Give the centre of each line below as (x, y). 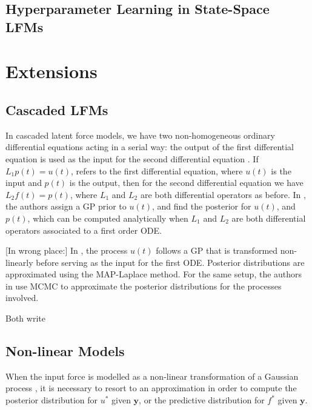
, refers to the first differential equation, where (157, 170)
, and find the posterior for (201, 206)
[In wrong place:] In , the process (67, 250)
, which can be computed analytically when (108, 218)
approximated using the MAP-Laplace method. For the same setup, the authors (154, 274)
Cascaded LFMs (57, 109)
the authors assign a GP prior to (66, 206)
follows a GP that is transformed (217, 250)
